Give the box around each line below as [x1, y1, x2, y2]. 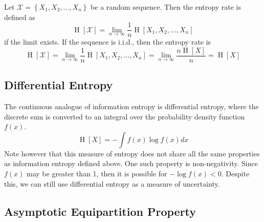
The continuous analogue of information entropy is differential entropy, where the [4, 101, 259, 112]
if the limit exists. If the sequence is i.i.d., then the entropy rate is [4, 36, 211, 47]
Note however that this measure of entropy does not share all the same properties [4, 148, 260, 158]
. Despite [221, 168, 250, 179]
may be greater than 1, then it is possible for [27, 168, 167, 179]
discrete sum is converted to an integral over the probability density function [4, 111, 245, 122]
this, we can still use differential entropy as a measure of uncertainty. [4, 178, 220, 189]
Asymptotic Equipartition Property [4, 203, 196, 219]
